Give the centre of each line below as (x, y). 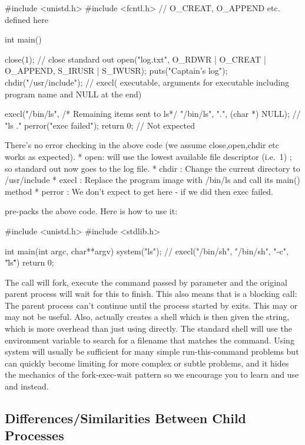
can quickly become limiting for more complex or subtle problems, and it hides (147, 363)
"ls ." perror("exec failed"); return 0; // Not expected (100, 125)
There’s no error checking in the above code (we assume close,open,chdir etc (142, 145)
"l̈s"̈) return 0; (29, 262)
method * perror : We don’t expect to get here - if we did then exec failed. (139, 191)
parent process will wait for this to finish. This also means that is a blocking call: (151, 294)
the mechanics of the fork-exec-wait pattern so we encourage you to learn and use (152, 374)
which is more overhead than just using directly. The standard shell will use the (148, 328)
